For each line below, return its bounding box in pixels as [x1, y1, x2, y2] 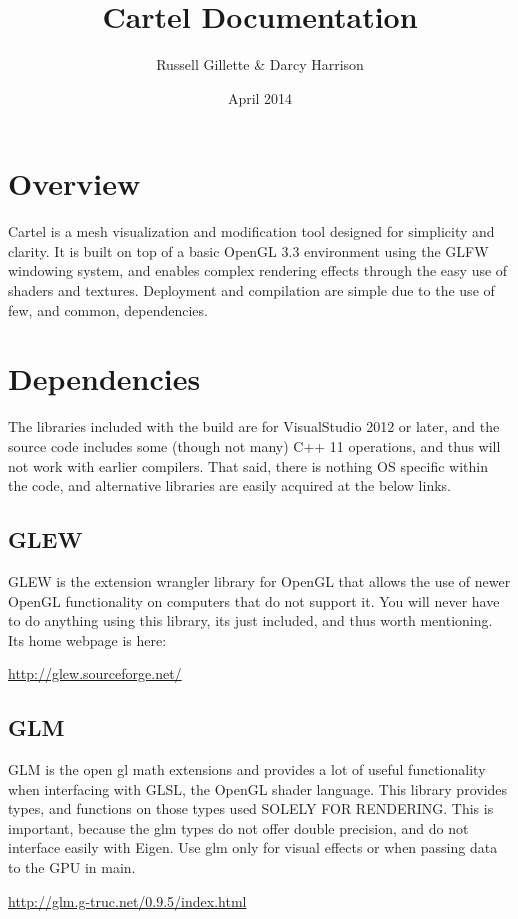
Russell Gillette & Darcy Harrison [156, 54, 364, 75]
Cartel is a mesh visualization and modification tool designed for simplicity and [8, 221, 495, 242]
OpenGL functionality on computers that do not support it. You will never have [8, 590, 500, 611]
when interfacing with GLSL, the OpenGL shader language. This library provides [8, 778, 508, 799]
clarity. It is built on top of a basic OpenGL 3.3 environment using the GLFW [8, 240, 489, 261]
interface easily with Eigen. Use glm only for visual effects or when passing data [8, 837, 498, 858]
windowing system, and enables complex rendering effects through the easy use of [8, 260, 508, 281]
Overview [8, 163, 141, 204]
